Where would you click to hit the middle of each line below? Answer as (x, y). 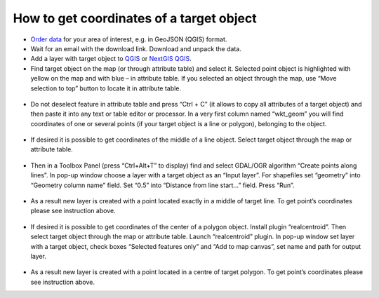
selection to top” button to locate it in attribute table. (106, 88)
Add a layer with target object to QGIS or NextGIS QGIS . (111, 59)
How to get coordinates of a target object (135, 18)
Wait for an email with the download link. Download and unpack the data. (136, 48)
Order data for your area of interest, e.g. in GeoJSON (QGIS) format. (129, 39)
